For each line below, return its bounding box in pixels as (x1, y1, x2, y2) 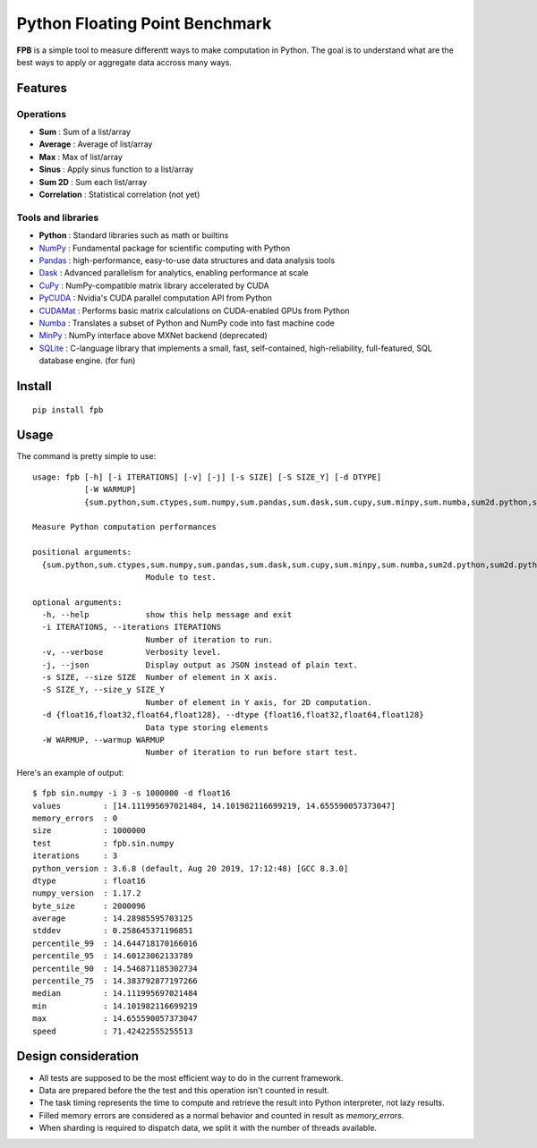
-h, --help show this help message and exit (41, 609, 293, 620)
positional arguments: (32, 547, 132, 557)
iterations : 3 (32, 851, 118, 861)
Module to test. (145, 572, 217, 582)
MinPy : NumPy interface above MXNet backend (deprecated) (38, 330, 268, 341)
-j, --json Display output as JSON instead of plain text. (41, 659, 358, 670)
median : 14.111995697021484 (32, 989, 199, 999)
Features (16, 81, 67, 96)
